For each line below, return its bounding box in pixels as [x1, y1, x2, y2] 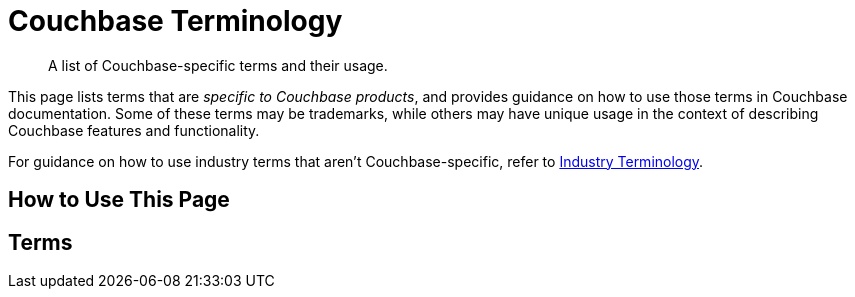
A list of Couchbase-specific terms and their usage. [48, 56, 388, 74]
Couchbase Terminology [8, 4, 343, 38]
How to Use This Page [8, 187, 230, 213]
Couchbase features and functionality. [8, 121, 260, 139]
